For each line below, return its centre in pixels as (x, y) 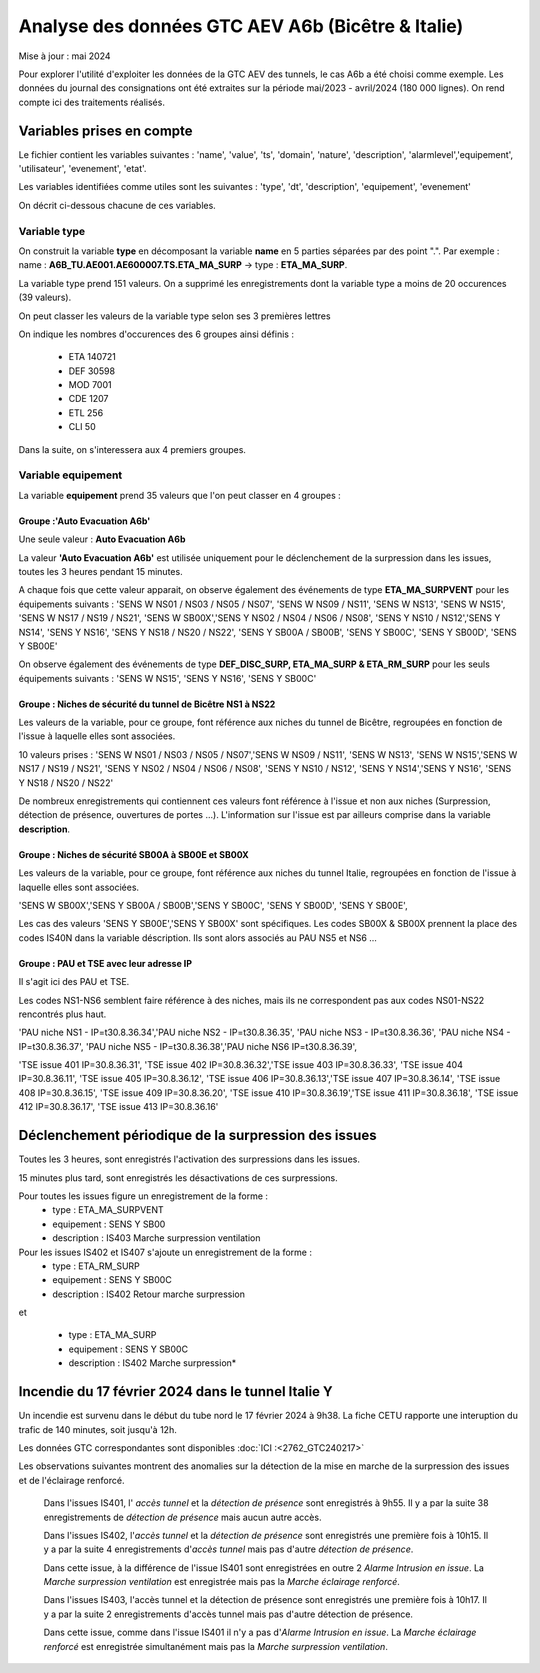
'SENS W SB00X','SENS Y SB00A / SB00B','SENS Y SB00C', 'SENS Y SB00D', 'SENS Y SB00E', (213, 905)
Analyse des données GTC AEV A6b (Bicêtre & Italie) (241, 26)
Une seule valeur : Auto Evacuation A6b (102, 539)
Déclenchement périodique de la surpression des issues (197, 1135)
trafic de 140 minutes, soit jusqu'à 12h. (97, 1429)
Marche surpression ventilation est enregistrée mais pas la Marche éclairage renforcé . (221, 1582)
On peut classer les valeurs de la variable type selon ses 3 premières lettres (174, 316)
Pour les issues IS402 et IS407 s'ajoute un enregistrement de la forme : (165, 1252)
